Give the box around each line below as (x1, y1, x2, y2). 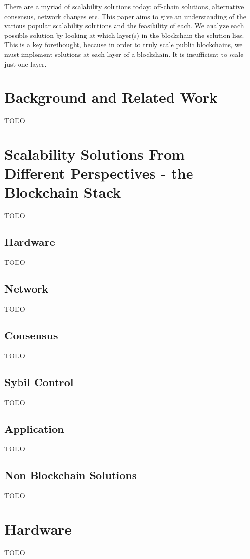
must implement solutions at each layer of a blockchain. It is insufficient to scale (4, 49, 244, 59)
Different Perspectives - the (4, 163, 193, 183)
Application (4, 421, 64, 436)
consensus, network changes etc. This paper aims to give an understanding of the (4, 11, 247, 21)
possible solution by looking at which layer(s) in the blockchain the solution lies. (4, 30, 244, 40)
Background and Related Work (4, 87, 218, 107)
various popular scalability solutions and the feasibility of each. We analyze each (4, 20, 244, 31)
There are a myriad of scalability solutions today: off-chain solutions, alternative (4, 1, 244, 11)
